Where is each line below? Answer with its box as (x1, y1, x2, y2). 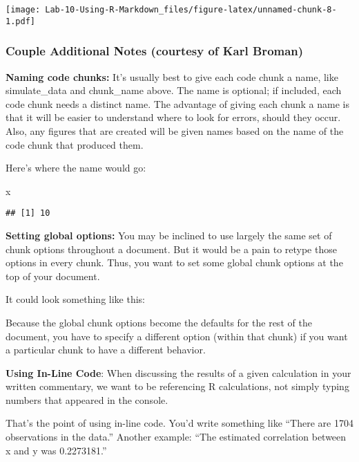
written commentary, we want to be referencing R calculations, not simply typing (6, 379, 349, 394)
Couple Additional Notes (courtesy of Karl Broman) (6, 42, 304, 59)
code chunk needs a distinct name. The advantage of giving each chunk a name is (6, 96, 349, 111)
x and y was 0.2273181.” (6, 443, 107, 457)
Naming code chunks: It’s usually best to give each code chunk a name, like (6, 69, 338, 84)
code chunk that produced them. (6, 137, 144, 151)
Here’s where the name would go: (6, 160, 146, 175)
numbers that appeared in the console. (6, 392, 168, 407)
